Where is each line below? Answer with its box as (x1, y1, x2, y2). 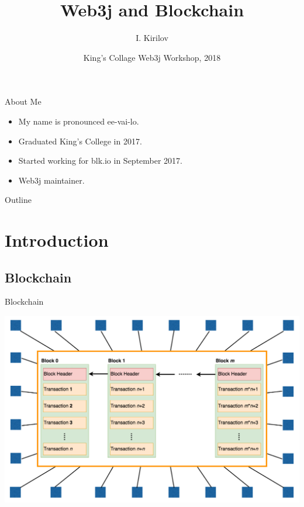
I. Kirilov (136, 32, 168, 44)
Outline (5, 194, 32, 206)
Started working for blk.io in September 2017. (18, 154, 182, 167)
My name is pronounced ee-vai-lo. (18, 115, 139, 127)
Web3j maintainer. (18, 174, 85, 186)
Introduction (5, 228, 109, 252)
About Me (5, 95, 42, 108)
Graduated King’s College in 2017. (18, 134, 142, 147)
